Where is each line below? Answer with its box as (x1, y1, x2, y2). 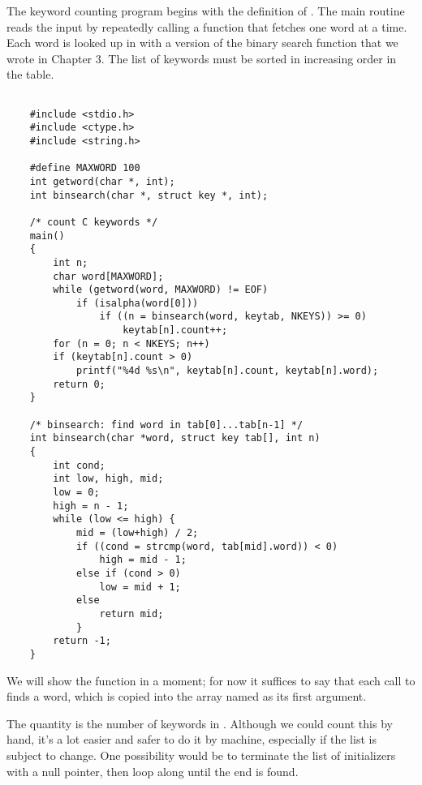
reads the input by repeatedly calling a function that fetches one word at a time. (6, 18, 407, 35)
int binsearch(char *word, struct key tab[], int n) (29, 432, 321, 444)
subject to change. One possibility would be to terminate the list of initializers (6, 746, 396, 763)
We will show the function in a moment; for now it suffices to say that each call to (6, 671, 416, 688)
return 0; (53, 378, 105, 390)
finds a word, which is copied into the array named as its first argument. (6, 688, 367, 705)
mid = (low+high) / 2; (75, 526, 199, 538)
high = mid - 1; (99, 554, 187, 566)
